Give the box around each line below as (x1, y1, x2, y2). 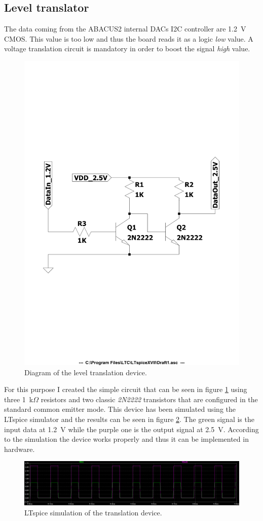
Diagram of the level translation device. (24, 367, 147, 377)
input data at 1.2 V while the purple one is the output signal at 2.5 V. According (4, 424, 259, 434)
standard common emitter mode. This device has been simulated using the (4, 404, 236, 414)
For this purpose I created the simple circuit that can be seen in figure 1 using (4, 384, 247, 395)
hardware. (4, 443, 35, 454)
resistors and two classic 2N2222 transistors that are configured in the (41, 394, 258, 404)
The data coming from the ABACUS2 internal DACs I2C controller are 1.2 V (4, 23, 246, 34)
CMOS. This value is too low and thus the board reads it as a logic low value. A (4, 33, 253, 44)
